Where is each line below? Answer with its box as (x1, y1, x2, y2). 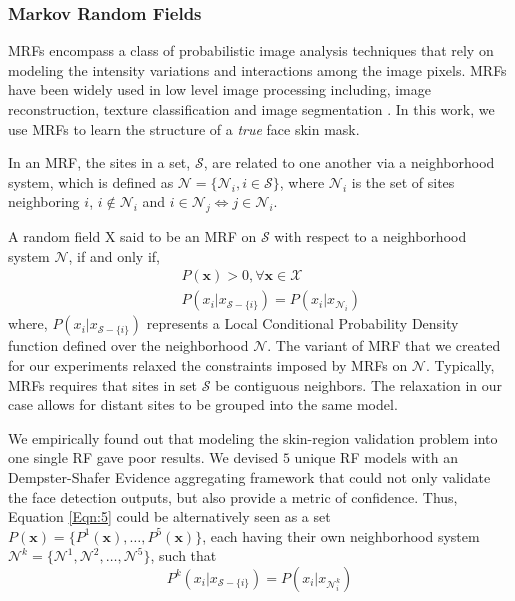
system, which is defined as (8, 171, 174, 192)
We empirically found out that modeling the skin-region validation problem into (8, 427, 498, 448)
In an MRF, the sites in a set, (8, 152, 191, 173)
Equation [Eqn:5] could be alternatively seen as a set (8, 506, 331, 527)
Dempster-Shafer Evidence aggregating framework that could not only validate (8, 466, 491, 487)
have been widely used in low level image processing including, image (8, 79, 431, 100)
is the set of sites (351, 171, 455, 192)
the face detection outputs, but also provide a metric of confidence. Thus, (8, 486, 458, 507)
